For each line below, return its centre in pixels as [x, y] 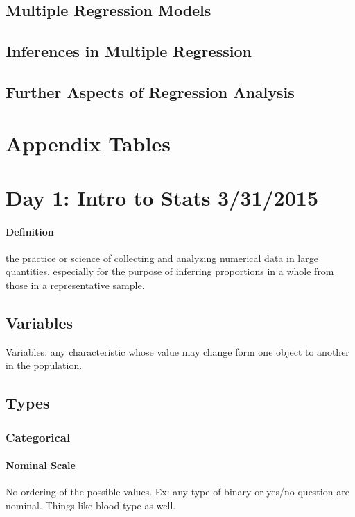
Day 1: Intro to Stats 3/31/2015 [162, 197]
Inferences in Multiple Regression [129, 51]
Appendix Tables [88, 143]
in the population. [44, 365]
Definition [30, 231]
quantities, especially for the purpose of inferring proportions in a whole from [170, 271]
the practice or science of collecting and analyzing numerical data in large [162, 257]
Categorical [38, 437]
